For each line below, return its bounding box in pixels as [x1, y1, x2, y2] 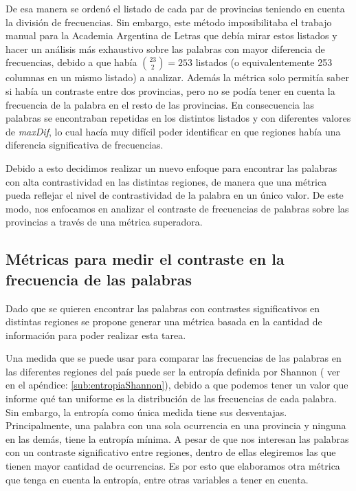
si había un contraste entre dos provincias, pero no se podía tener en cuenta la [5, 83, 335, 98]
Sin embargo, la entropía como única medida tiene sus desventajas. [5, 404, 287, 419]
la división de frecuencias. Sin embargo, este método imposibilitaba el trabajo [5, 14, 332, 29]
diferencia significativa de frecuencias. [5, 138, 164, 152]
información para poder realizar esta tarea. [5, 327, 186, 342]
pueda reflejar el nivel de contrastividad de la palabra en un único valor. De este [5, 188, 344, 202]
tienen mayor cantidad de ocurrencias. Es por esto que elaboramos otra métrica [5, 459, 340, 473]
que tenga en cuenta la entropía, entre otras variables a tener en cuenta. [5, 472, 309, 486]
